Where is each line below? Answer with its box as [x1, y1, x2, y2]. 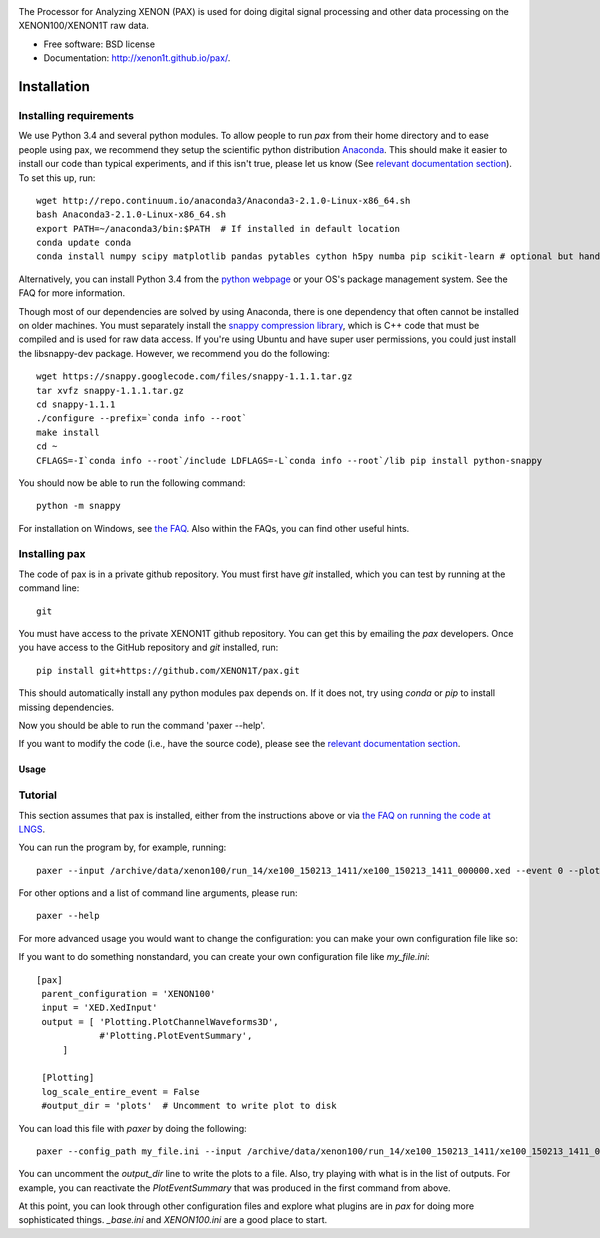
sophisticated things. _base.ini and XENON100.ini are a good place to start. [18, 1214, 328, 1226]
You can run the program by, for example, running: [18, 841, 227, 854]
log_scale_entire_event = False [41, 1086, 200, 1097]
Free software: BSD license [43, 38, 155, 50]
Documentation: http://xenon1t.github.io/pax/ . [43, 52, 231, 64]
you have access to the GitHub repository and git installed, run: [18, 641, 279, 654]
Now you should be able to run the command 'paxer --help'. [18, 719, 265, 731]
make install [36, 426, 100, 438]
